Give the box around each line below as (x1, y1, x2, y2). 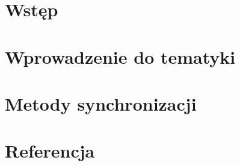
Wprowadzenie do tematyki (5, 44, 236, 69)
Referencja (5, 138, 95, 163)
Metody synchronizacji (5, 91, 197, 115)
